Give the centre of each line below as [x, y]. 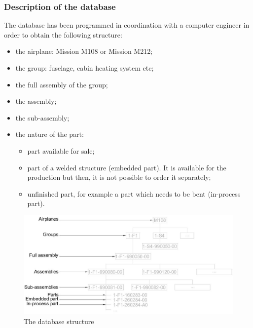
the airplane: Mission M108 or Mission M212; [84, 51]
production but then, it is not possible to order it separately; [119, 177]
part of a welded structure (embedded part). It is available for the [127, 167]
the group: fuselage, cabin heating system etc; [85, 68]
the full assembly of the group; [62, 84]
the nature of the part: [50, 134]
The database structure [59, 321]
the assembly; [36, 101]
